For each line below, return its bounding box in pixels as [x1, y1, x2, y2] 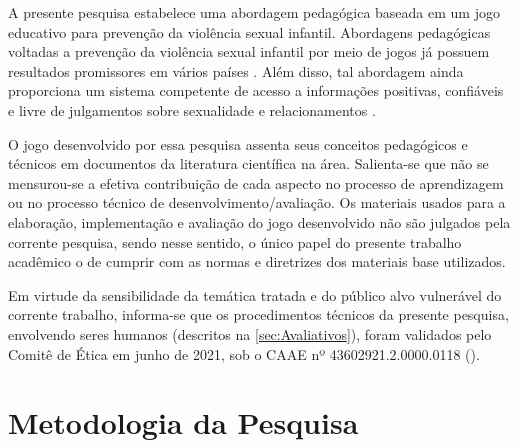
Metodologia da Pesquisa [8, 402, 359, 443]
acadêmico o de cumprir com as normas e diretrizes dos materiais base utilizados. [8, 251, 506, 272]
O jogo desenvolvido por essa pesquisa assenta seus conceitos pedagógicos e [8, 133, 468, 154]
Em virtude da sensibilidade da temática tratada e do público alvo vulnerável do [8, 284, 502, 305]
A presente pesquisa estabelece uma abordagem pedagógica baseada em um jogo [8, 2, 500, 22]
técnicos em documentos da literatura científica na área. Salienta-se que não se [8, 153, 489, 174]
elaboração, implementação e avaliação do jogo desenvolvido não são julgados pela [8, 211, 511, 232]
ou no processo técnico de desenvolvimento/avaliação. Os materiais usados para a [8, 192, 506, 213]
